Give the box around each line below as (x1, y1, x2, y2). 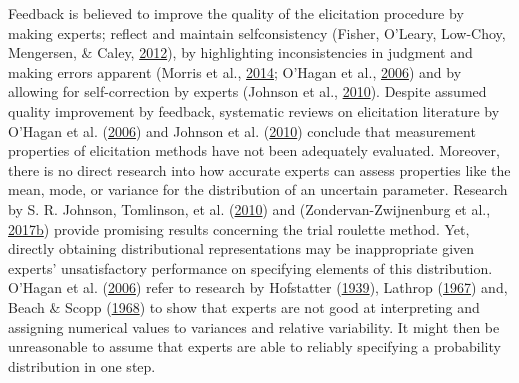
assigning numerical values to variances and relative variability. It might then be (8, 316, 500, 337)
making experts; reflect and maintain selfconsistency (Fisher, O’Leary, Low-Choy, (8, 22, 506, 43)
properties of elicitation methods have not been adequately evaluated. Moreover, (8, 140, 500, 161)
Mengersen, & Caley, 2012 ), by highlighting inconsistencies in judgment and (8, 42, 473, 63)
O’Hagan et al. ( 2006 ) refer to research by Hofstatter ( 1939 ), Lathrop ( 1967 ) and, (8, 277, 508, 298)
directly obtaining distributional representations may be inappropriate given (8, 238, 475, 259)
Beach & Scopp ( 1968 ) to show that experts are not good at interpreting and (8, 296, 480, 317)
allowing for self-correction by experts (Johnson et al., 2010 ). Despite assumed (8, 81, 487, 102)
